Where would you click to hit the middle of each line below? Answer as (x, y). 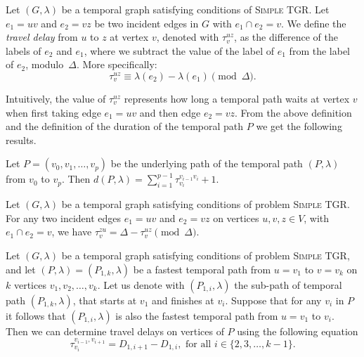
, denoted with (188, 37)
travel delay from (42, 37)
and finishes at (183, 300)
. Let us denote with (141, 284)
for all (199, 344)
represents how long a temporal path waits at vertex (237, 98)
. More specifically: (117, 64)
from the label (319, 50)
